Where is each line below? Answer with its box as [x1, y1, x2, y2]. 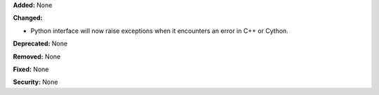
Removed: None [13, 52, 61, 61]
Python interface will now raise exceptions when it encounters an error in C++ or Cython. [30, 27, 289, 35]
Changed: [13, 14, 43, 22]
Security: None [13, 78, 58, 87]
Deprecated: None [13, 39, 68, 48]
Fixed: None [13, 65, 49, 73]
